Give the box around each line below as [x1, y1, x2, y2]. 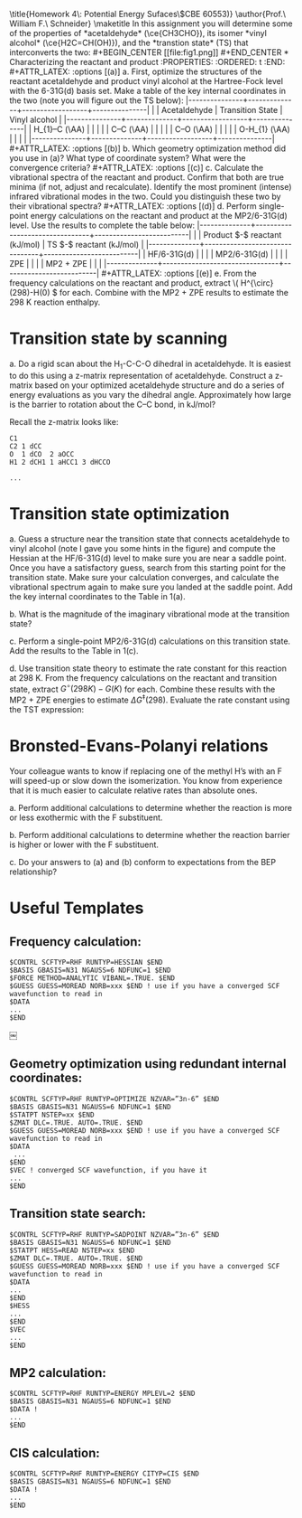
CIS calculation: [9, 1445, 101, 1460]
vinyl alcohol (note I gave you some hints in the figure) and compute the [9, 542, 277, 553]
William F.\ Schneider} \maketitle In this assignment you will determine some [9, 18, 293, 29]
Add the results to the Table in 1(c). [9, 645, 139, 655]
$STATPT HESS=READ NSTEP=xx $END [9, 1246, 135, 1255]
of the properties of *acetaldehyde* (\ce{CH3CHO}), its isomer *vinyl [9, 28, 268, 38]
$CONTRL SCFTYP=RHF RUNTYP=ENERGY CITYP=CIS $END [9, 1469, 200, 1478]
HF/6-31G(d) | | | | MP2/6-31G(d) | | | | [147, 249, 288, 259]
